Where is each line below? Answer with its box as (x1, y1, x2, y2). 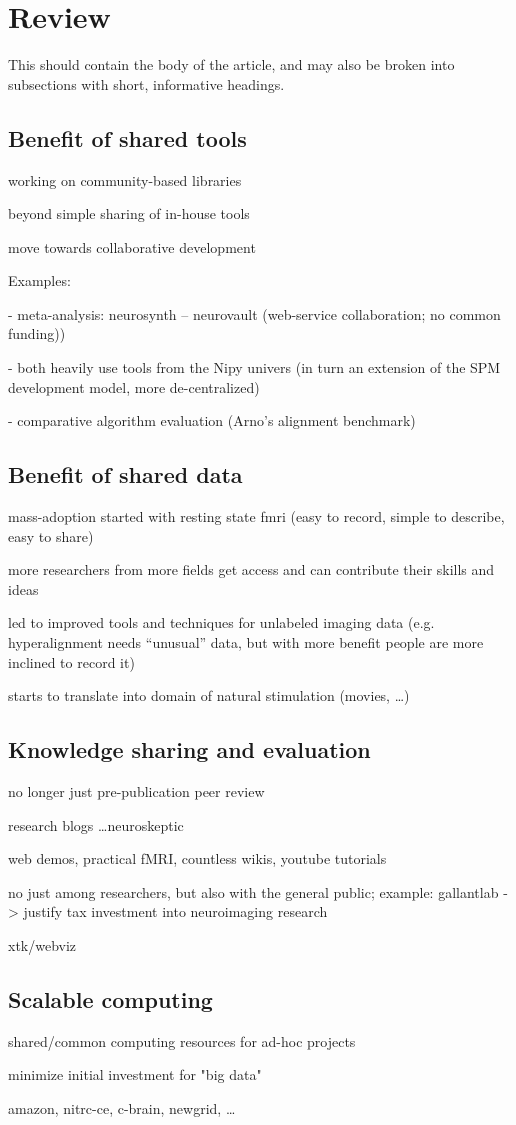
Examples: (8, 270, 71, 291)
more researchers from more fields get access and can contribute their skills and (8, 559, 495, 580)
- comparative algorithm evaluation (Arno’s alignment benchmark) (8, 410, 416, 431)
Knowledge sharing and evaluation (8, 734, 371, 765)
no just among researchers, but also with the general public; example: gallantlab (8, 881, 499, 902)
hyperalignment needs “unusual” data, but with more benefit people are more (8, 632, 484, 653)
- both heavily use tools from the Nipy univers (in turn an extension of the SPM (8, 357, 501, 378)
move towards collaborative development (8, 236, 256, 257)
